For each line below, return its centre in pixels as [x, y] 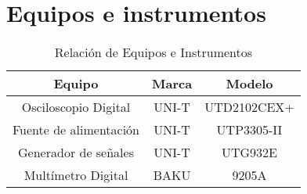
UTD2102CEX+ [249, 107]
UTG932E [249, 153]
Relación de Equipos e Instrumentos [153, 52]
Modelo [249, 84]
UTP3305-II [249, 130]
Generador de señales [76, 153]
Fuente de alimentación [76, 130]
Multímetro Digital [76, 175]
